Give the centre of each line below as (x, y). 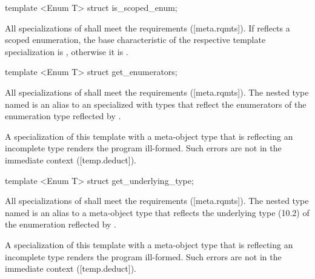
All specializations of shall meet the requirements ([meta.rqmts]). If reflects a (148, 28)
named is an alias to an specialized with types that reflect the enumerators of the (156, 104)
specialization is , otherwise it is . (67, 51)
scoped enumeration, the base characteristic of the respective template (135, 40)
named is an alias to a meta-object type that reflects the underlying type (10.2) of (157, 212)
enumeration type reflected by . (63, 116)
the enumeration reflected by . (61, 224)
